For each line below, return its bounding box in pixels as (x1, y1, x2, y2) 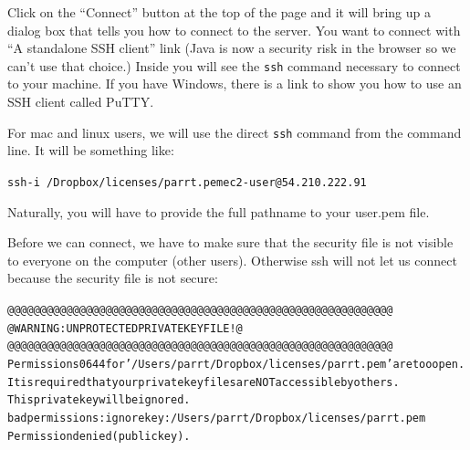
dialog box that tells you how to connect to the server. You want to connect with (7, 20, 461, 39)
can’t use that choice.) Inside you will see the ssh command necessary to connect (7, 56, 461, 75)
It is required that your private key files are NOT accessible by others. (7, 375, 400, 389)
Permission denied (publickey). (7, 429, 191, 443)
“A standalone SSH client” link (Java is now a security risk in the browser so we (7, 38, 456, 58)
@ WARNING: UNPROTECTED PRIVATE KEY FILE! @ (7, 321, 243, 335)
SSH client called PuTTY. (7, 92, 154, 111)
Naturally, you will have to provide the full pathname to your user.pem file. (7, 202, 430, 221)
